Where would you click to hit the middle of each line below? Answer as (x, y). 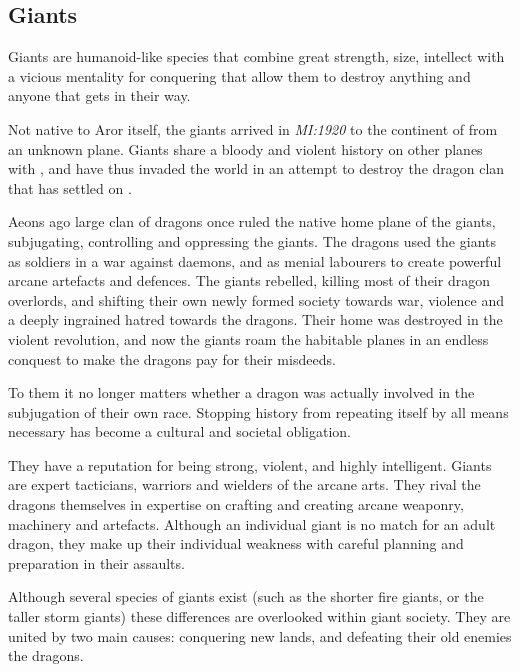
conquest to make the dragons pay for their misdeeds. (172, 358)
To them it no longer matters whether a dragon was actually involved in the (241, 392)
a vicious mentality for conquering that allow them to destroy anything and (239, 75)
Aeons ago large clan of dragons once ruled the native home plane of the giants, (252, 221)
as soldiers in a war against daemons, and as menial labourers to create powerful (255, 260)
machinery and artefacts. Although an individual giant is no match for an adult (252, 523)
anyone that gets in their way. (99, 95)
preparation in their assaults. (96, 562)
